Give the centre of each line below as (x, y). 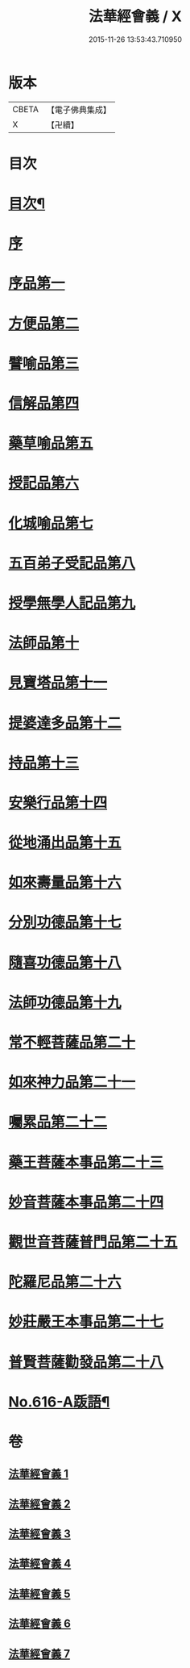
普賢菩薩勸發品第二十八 (86, 1362)
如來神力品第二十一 (72, 1083)
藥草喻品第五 (51, 443)
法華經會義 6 (39, 1624)
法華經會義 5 (39, 1593)
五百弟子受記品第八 (72, 563)
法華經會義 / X (135, 17)
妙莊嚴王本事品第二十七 (86, 1322)
